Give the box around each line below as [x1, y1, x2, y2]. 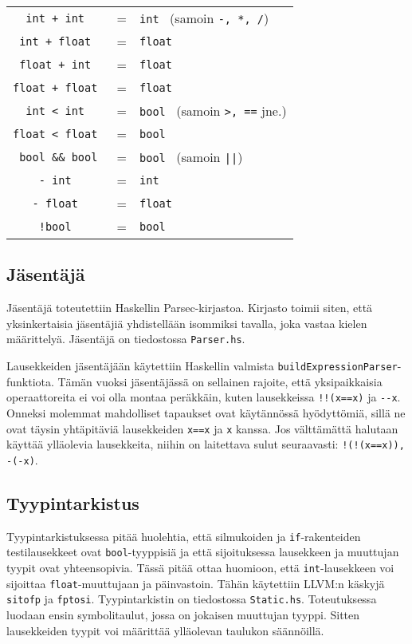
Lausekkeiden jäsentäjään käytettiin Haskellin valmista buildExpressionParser [6, 358, 398, 374]
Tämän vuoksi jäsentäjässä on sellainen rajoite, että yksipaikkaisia [57, 373, 383, 389]
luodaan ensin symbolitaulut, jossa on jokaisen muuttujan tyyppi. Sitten [6, 606, 360, 622]
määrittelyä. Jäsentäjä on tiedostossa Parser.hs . [6, 330, 245, 347]
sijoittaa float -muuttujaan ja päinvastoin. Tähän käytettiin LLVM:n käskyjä [6, 575, 385, 591]
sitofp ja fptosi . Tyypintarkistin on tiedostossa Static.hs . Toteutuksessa [6, 591, 377, 607]
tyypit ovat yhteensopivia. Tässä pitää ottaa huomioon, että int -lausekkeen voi [6, 559, 394, 576]
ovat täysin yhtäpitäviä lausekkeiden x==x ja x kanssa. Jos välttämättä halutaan [6, 420, 398, 437]
